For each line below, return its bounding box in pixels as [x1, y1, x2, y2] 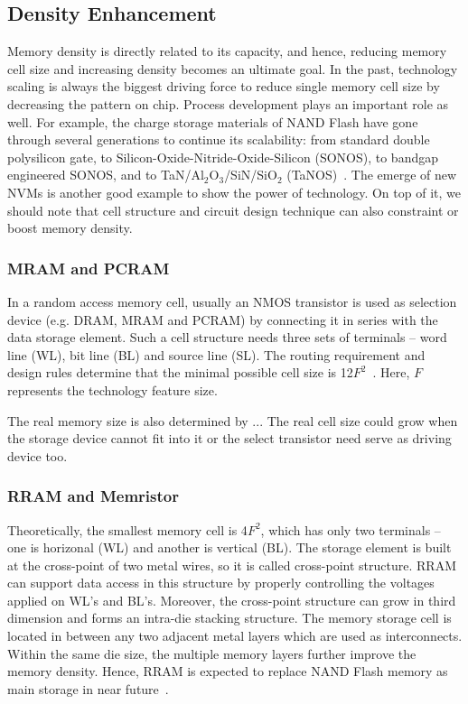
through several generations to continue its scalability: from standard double [7, 130, 430, 149]
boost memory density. [7, 218, 133, 237]
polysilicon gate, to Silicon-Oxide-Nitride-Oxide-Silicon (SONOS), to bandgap [7, 147, 438, 166]
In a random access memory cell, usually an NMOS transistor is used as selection [7, 292, 457, 310]
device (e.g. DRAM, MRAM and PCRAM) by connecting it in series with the [7, 310, 438, 329]
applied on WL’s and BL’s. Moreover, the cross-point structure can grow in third [7, 590, 456, 609]
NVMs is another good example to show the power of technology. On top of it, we [7, 182, 461, 201]
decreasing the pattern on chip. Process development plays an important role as [7, 94, 449, 113]
